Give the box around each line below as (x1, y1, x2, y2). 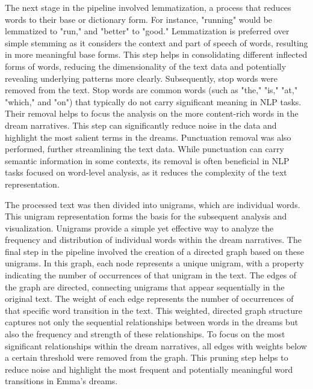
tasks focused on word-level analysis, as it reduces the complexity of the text (5, 166, 287, 179)
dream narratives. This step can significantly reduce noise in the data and (5, 118, 277, 131)
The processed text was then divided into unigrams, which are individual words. (5, 198, 300, 210)
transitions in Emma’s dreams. (5, 375, 118, 387)
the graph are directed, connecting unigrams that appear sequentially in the (5, 280, 285, 293)
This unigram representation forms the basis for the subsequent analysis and (5, 210, 287, 222)
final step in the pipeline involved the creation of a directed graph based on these (5, 245, 304, 257)
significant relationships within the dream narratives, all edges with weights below (5, 339, 307, 352)
